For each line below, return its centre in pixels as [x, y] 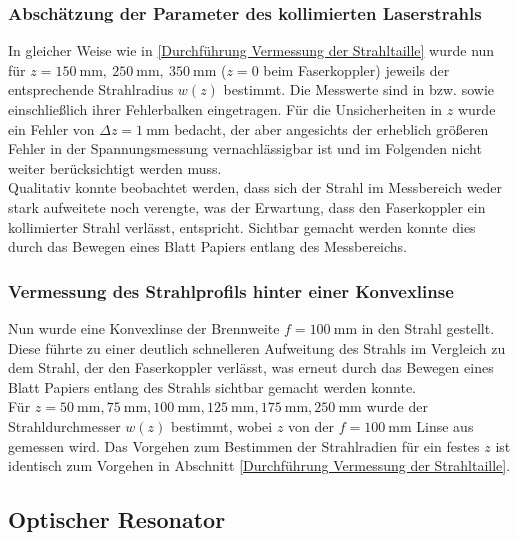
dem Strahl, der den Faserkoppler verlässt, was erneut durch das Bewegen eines [251, 367]
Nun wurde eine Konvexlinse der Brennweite [144, 327]
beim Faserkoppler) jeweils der [356, 69]
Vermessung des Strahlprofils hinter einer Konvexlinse [231, 290]
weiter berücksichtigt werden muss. [115, 167]
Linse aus [445, 425]
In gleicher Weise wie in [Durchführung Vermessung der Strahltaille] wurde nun [251, 50]
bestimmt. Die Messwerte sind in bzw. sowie [358, 89]
